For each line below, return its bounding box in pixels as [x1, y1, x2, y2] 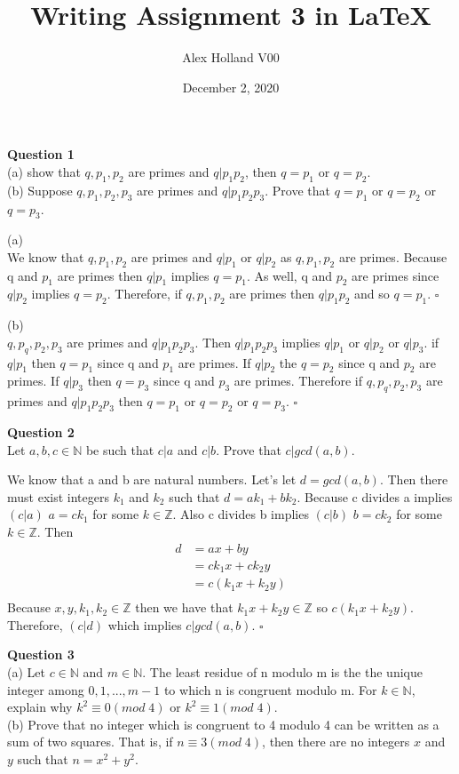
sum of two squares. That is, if [7, 732, 173, 751]
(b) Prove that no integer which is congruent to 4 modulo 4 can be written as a [7, 714, 439, 733]
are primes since [352, 266, 439, 284]
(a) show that [7, 162, 81, 180]
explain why [7, 698, 73, 716]
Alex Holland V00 [182, 48, 280, 67]
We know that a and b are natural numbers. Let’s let [7, 470, 297, 489]
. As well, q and [246, 266, 333, 284]
